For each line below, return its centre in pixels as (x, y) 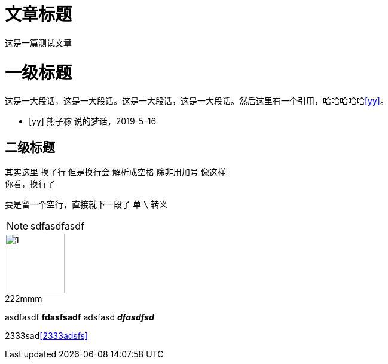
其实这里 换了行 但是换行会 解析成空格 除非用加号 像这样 (115, 172)
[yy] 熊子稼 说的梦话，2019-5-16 (93, 121)
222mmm (24, 299)
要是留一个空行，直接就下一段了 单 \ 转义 (86, 204)
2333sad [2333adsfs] (47, 336)
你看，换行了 (30, 184)
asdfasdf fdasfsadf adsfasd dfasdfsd (80, 317)
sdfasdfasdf (58, 226)
